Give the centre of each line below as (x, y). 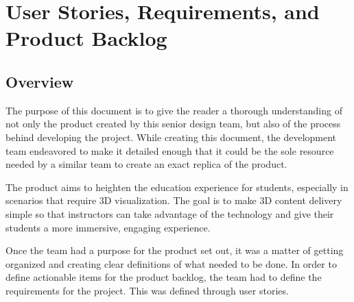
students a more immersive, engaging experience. (108, 227)
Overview (40, 81)
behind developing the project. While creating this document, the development (171, 137)
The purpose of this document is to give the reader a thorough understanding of (174, 110)
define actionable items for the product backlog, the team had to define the (164, 277)
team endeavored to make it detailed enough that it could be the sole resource (170, 150)
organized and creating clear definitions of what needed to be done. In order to (171, 263)
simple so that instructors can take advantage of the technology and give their (170, 213)
